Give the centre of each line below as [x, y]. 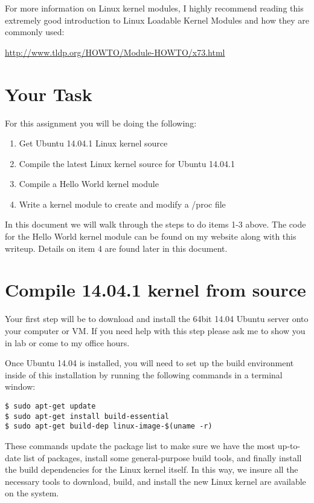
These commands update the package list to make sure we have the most [140, 445]
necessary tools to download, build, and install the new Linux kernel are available [155, 481]
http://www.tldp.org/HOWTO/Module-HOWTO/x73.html [115, 52]
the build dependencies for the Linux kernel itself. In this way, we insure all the [152, 469]
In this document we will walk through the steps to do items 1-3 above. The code [155, 224]
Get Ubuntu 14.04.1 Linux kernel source [93, 143]
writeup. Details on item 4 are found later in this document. [116, 248]
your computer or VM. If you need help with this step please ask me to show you [155, 330]
